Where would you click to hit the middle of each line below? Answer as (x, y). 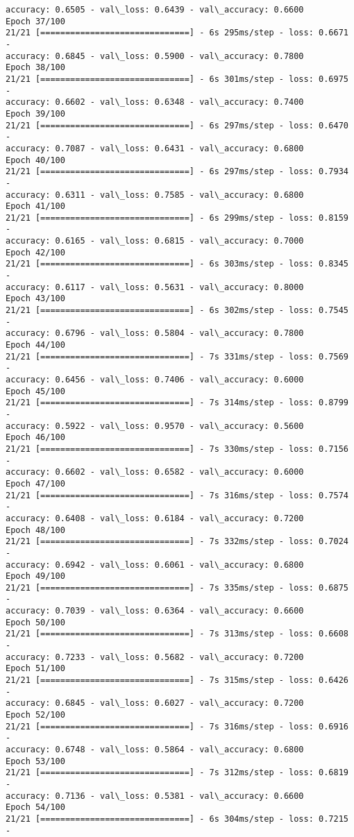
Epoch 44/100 (35, 345)
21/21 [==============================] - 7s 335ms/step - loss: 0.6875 (177, 587)
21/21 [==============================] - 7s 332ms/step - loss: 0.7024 (177, 542)
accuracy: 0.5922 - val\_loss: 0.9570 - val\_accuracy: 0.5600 (155, 426)
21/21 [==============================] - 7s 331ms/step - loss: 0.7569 (177, 356)
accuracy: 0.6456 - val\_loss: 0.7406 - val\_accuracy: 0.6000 (155, 380)
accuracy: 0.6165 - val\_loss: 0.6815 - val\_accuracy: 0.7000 (155, 241)
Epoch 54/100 (35, 808)
